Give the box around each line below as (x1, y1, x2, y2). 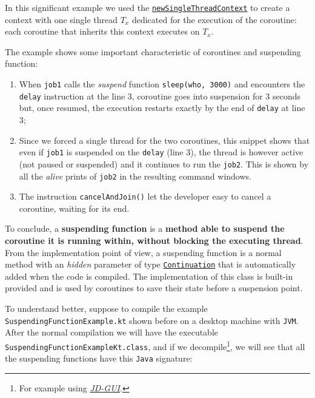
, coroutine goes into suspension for (131, 89, 263, 102)
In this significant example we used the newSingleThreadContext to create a (5, 1, 290, 13)
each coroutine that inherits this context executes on (5, 25, 200, 38)
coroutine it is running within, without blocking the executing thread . (5, 234, 303, 246)
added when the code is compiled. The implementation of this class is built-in (5, 269, 293, 282)
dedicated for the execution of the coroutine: (131, 13, 297, 25)
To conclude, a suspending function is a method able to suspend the (5, 222, 285, 235)
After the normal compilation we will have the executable (5, 326, 219, 339)
